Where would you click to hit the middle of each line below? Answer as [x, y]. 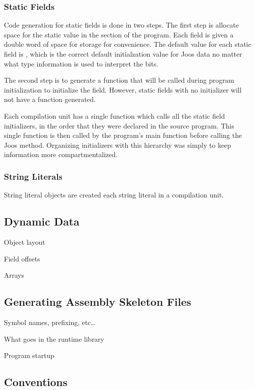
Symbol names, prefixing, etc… [50, 322]
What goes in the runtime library [54, 339]
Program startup [29, 355]
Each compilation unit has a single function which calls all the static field [114, 115]
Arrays [14, 275]
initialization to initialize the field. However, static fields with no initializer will [123, 89]
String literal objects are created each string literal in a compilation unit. [114, 195]
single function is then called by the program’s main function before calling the [123, 135]
